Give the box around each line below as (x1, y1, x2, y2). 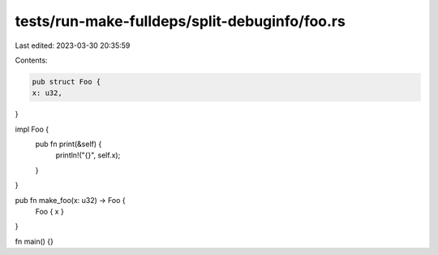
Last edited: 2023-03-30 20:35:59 (15, 41, 131, 50)
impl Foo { (15, 124, 49, 134)
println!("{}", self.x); (55, 150, 121, 160)
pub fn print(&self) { (35, 139, 102, 149)
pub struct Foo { (32, 77, 101, 86)
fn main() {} (15, 236, 54, 246)
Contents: (15, 55, 48, 65)
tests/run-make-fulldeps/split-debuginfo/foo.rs (15, 12, 346, 30)
